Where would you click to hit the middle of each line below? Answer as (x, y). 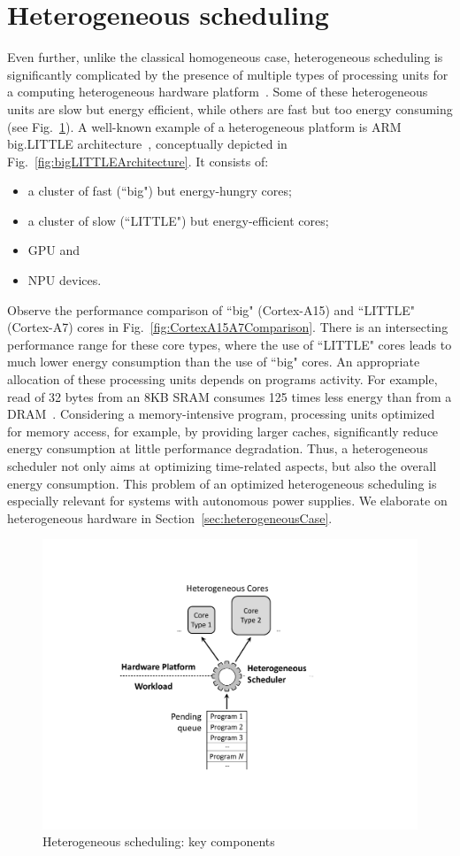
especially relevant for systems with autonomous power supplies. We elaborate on (227, 501)
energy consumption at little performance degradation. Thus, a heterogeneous (218, 448)
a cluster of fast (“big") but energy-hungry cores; (160, 191)
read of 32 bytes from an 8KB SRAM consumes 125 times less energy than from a (230, 396)
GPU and (54, 250)
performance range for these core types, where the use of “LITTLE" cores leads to (230, 344)
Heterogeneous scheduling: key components (159, 841)
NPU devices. (65, 280)
